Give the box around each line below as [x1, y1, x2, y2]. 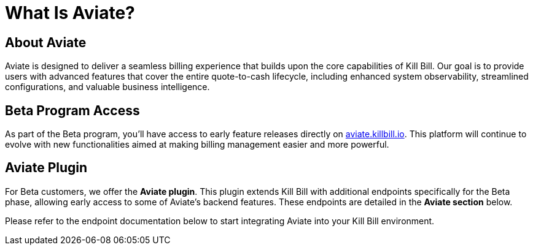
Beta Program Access [5, 102, 140, 118]
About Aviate [5, 34, 87, 50]
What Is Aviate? [5, 2, 135, 23]
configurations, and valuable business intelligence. [5, 81, 210, 93]
